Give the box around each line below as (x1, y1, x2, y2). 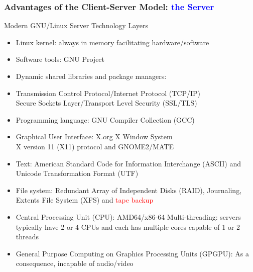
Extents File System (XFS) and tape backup (16, 195, 154, 205)
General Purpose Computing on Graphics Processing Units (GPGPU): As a (16, 248, 249, 258)
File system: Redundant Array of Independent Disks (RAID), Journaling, (16, 185, 242, 195)
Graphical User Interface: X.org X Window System (16, 131, 173, 142)
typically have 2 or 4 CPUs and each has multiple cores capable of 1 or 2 (16, 221, 240, 232)
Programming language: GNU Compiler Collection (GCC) (16, 114, 195, 125)
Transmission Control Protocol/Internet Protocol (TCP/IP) (16, 87, 200, 98)
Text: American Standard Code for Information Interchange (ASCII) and (16, 158, 241, 168)
